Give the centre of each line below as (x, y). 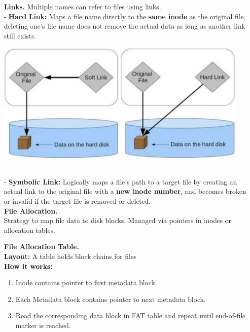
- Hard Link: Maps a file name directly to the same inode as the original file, (125, 16)
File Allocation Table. (42, 246)
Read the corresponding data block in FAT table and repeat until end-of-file (130, 315)
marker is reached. (43, 325)
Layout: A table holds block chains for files (70, 256)
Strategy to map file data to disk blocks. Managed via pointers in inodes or (118, 220)
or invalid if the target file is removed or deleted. (77, 201)
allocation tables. (30, 230)
